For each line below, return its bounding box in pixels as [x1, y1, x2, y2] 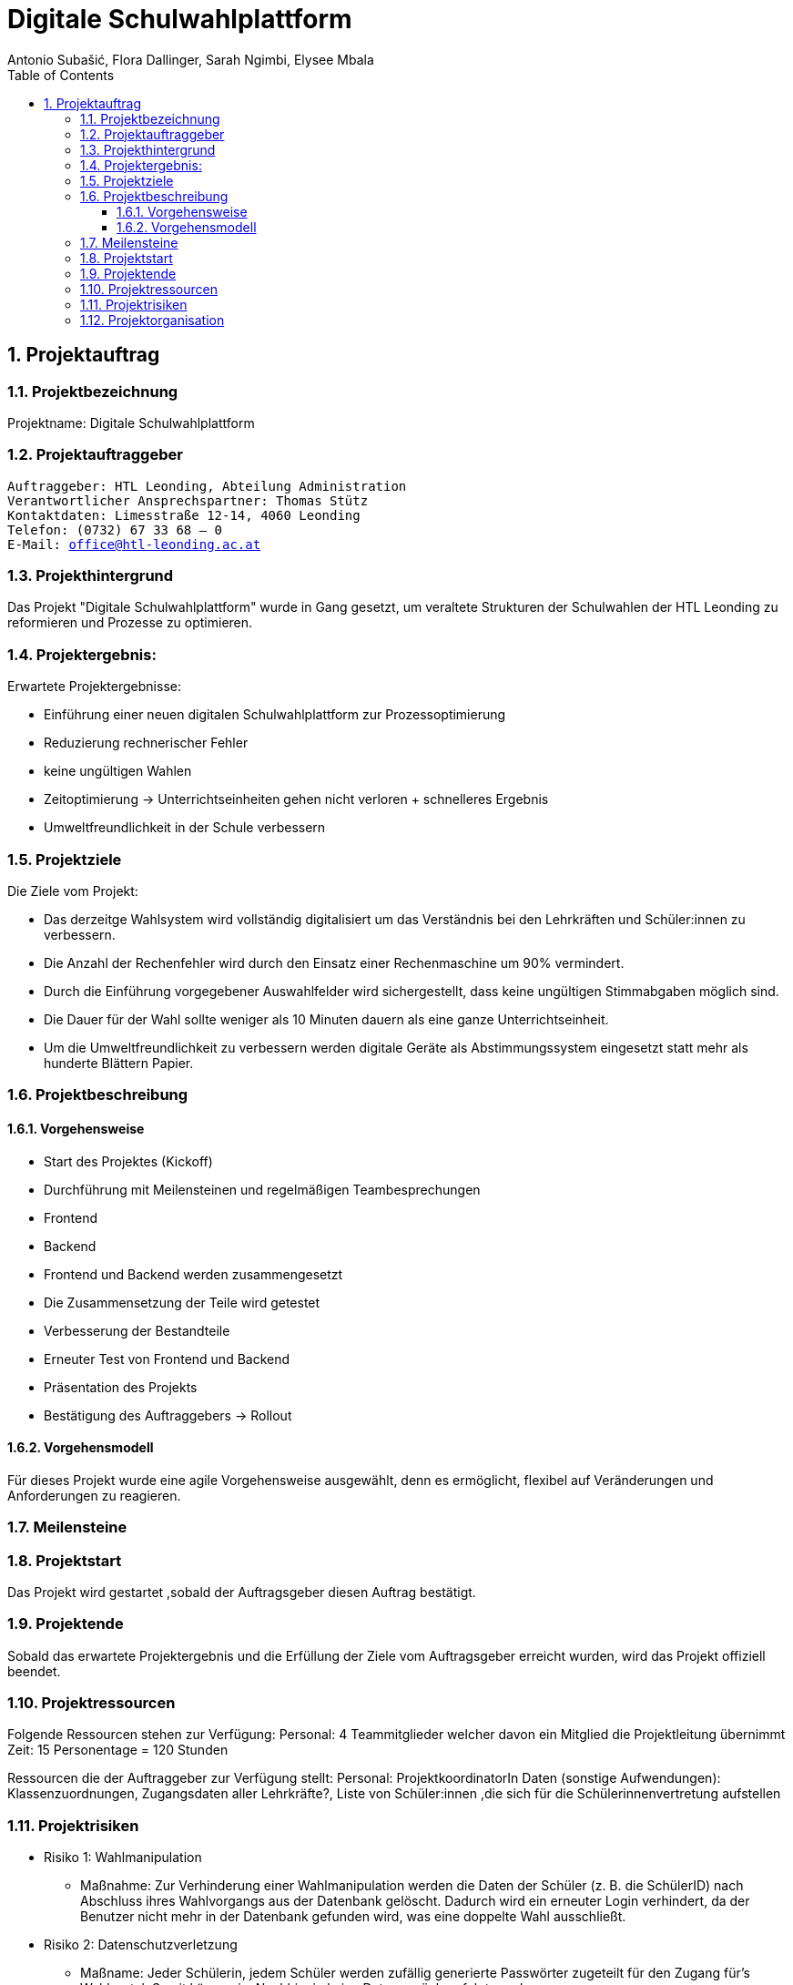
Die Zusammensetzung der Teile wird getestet [44, 1294, 320, 1310]
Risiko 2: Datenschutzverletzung [44, 1937, 238, 1953]
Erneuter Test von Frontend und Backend [44, 1350, 290, 1367]
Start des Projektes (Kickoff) [44, 1153, 213, 1169]
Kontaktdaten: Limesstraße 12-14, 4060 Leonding [7, 507, 361, 523]
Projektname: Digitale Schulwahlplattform [7, 414, 255, 431]
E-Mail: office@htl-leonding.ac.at [7, 536, 261, 552]
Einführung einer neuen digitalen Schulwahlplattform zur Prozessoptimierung [44, 707, 506, 723]
